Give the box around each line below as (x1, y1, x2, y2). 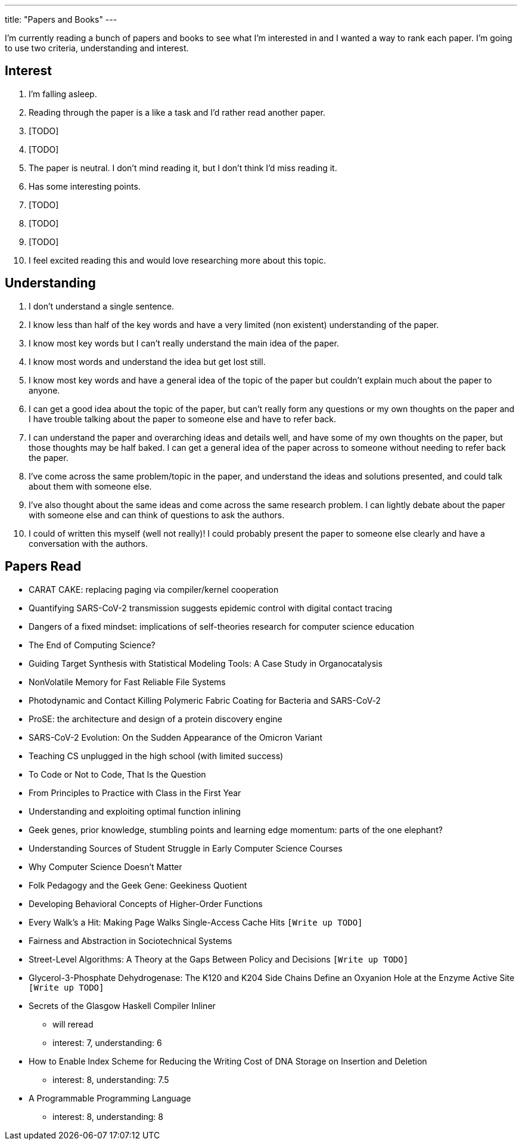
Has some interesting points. (29, 181, 141, 191)
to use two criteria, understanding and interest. (5, 43, 189, 53)
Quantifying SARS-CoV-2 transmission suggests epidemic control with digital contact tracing (29, 602, 393, 613)
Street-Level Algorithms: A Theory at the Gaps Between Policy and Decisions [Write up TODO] (29, 954, 409, 964)
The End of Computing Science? (29, 639, 156, 650)
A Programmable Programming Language (29, 1093, 191, 1103)
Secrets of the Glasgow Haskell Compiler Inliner (29, 1000, 216, 1011)
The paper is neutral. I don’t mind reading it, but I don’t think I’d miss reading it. (29, 162, 337, 173)
